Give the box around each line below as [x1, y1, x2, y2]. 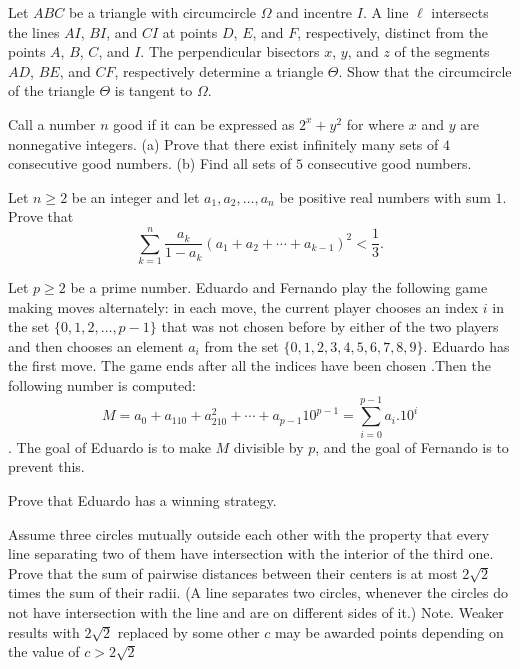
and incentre [276, 2, 353, 22]
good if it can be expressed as [113, 113, 295, 134]
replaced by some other [117, 621, 260, 642]
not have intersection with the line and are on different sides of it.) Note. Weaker [8, 601, 504, 622]
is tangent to [114, 80, 193, 101]
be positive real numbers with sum [279, 186, 491, 207]
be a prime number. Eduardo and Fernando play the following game [70, 277, 488, 298]
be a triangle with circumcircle [68, 2, 257, 22]
